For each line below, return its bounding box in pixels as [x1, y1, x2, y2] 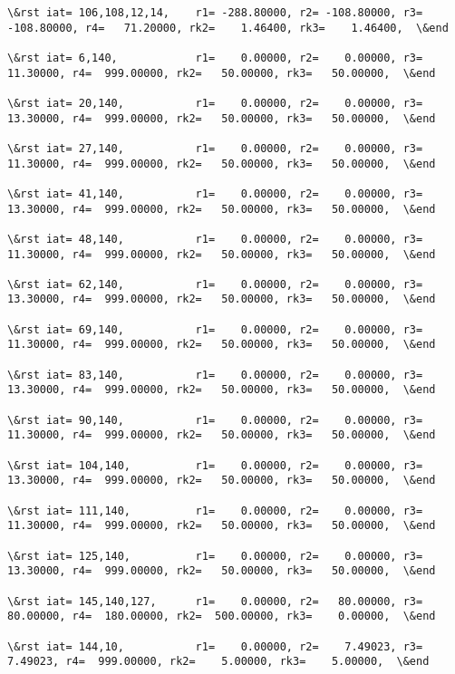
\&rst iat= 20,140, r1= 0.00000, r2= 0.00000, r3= [7, 96, 423, 110]
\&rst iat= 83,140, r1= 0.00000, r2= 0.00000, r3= [7, 368, 423, 381]
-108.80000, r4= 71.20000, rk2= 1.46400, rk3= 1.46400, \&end [7, 21, 449, 34]
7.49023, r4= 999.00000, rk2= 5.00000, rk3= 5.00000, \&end [7, 655, 430, 669]
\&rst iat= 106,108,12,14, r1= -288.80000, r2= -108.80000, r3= [7, 6, 423, 19]
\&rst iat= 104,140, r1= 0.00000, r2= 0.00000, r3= [7, 458, 423, 472]
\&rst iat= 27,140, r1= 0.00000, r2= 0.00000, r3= [7, 141, 423, 155]
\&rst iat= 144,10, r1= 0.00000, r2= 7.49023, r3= [7, 640, 423, 653]
